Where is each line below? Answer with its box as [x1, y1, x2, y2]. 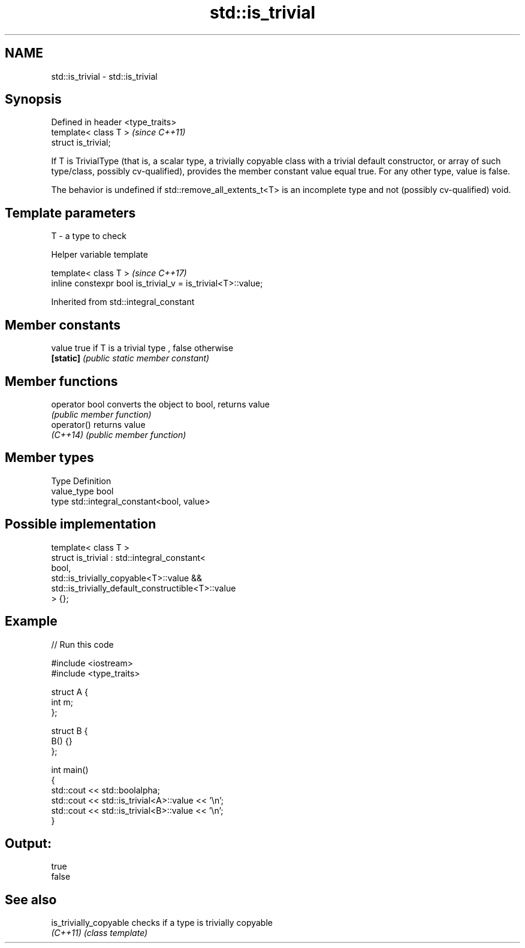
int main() [51, 764, 89, 775]
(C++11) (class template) [51, 928, 148, 938]
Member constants [5, 317, 120, 333]
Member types [5, 450, 94, 466]
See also [5, 892, 57, 907]
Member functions [5, 373, 118, 389]
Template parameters [5, 205, 136, 221]
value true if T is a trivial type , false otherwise [51, 343, 234, 354]
